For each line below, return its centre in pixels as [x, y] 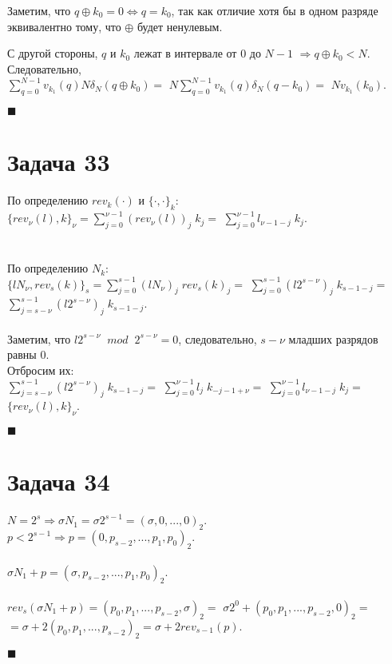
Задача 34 [59, 481]
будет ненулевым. [180, 26]
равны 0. [28, 354]
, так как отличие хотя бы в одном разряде [275, 10]
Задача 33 [59, 162]
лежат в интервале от [185, 53]
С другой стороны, [53, 53]
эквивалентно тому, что [64, 26]
